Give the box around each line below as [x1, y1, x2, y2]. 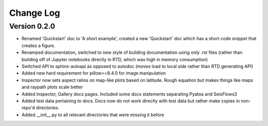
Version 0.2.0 [9, 22, 56, 31]
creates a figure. [21, 42, 56, 48]
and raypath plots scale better [21, 84, 83, 90]
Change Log [9, 7, 61, 18]
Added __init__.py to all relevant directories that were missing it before [21, 112, 165, 118]
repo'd [21, 105, 35, 111]
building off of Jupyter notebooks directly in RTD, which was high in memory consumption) [21, 56, 208, 62]
